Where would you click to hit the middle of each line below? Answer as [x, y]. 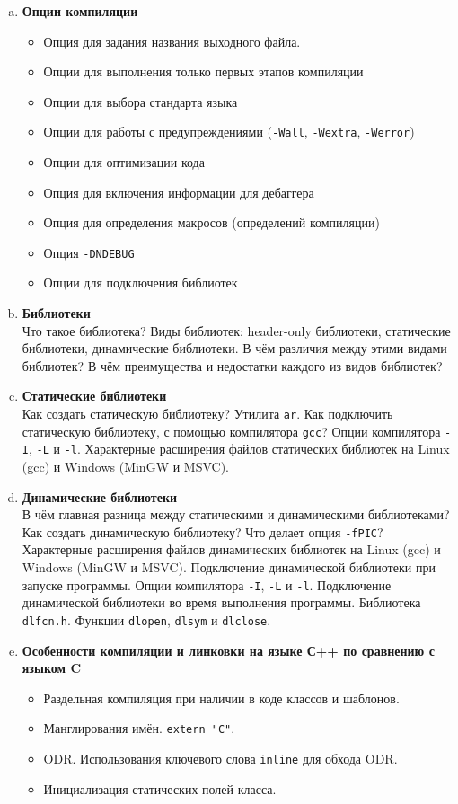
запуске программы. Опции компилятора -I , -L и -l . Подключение [207, 584]
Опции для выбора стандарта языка [141, 101]
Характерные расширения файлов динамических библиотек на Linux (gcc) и [231, 549]
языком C [52, 668]
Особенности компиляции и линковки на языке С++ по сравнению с [228, 650]
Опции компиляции [80, 11]
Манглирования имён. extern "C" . [139, 728]
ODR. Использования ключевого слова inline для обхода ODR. [220, 758]
